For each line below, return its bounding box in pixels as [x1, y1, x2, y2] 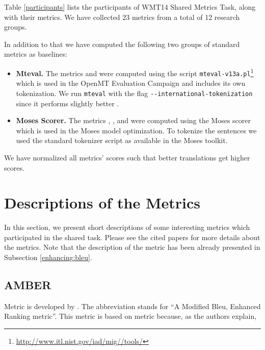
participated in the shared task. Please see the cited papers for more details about [4, 231, 260, 242]
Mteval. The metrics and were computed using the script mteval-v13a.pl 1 [16, 66, 254, 78]
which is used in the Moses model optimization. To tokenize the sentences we [16, 125, 257, 135]
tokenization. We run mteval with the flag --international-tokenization [16, 87, 253, 98]
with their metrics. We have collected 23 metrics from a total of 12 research [4, 11, 240, 22]
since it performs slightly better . [16, 98, 119, 108]
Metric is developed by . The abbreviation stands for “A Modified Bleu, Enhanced [4, 300, 261, 311]
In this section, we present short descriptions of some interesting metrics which [4, 222, 250, 232]
